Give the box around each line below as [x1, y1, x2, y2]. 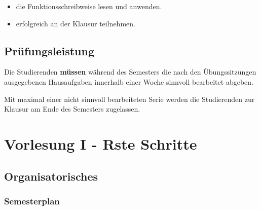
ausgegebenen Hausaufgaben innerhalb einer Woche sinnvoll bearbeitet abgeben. [4, 76, 253, 87]
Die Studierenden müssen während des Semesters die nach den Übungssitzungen [4, 66, 256, 77]
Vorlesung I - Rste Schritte [4, 133, 197, 154]
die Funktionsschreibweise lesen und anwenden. [16, 1, 162, 11]
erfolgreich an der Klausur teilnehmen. [16, 18, 135, 28]
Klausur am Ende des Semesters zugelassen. [4, 103, 140, 114]
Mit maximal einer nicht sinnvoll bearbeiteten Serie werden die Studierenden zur [4, 93, 255, 104]
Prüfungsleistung [4, 43, 94, 58]
